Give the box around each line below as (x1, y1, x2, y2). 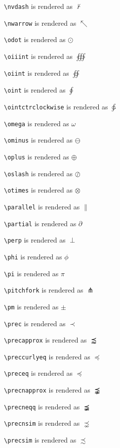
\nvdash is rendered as (4, 1, 73, 11)
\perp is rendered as (4, 235, 66, 245)
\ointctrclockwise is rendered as (4, 101, 108, 111)
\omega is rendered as (4, 118, 69, 128)
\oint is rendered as (4, 84, 66, 95)
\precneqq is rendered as (4, 401, 80, 411)
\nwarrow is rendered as (4, 17, 77, 28)
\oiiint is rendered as (4, 50, 73, 61)
